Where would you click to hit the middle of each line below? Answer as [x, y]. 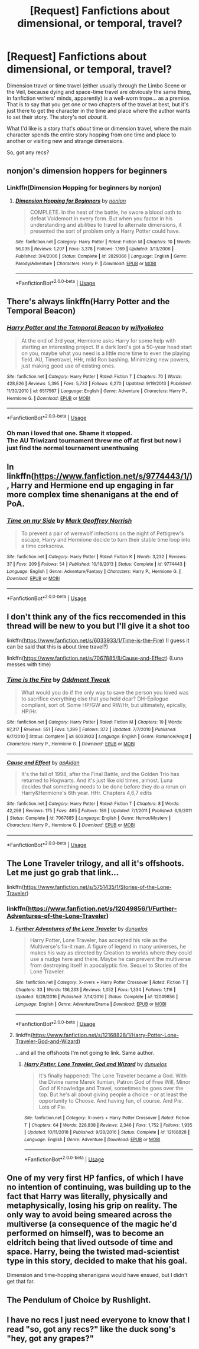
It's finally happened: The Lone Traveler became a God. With [113, 1076]
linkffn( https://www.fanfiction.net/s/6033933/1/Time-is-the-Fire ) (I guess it [98, 640]
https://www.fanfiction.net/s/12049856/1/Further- [102, 908]
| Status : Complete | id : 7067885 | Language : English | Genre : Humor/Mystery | [89, 818]
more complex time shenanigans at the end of [93, 495]
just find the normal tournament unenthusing [73, 448]
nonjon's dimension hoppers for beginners [87, 171]
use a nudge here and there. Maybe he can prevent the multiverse [110, 959]
